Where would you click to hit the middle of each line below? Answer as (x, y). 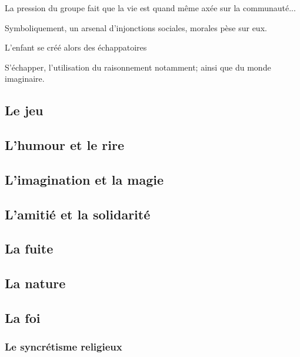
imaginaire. (25, 79)
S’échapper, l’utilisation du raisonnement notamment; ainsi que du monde (138, 67)
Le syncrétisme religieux (64, 347)
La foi (23, 318)
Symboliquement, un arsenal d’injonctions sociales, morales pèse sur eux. (136, 27)
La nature (35, 283)
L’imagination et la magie (84, 179)
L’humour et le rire (64, 145)
